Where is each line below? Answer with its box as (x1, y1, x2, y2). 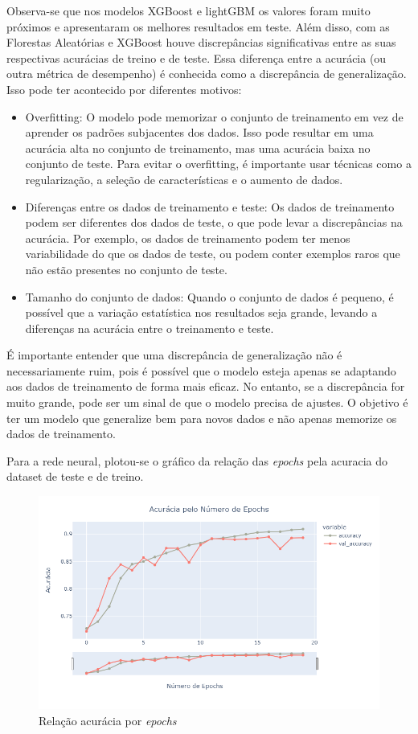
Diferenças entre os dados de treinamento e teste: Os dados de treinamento (25, 198, 395, 215)
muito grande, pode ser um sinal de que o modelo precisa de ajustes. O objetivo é (6, 394, 408, 411)
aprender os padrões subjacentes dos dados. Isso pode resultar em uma (25, 124, 374, 141)
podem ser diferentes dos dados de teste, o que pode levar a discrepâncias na (25, 214, 403, 231)
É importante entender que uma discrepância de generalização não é (6, 346, 342, 363)
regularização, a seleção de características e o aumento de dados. (25, 170, 343, 187)
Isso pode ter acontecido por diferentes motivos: (6, 80, 242, 97)
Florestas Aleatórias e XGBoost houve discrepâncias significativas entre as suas (6, 34, 396, 51)
